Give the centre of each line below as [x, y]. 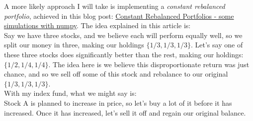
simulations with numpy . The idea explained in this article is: [97, 25]
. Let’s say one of [217, 45]
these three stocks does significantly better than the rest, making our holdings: [124, 54]
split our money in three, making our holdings [74, 45]
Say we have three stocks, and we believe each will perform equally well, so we [123, 35]
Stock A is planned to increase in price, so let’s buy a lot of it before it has [118, 102]
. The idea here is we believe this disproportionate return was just [149, 64]
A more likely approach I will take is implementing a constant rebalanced [115, 6]
